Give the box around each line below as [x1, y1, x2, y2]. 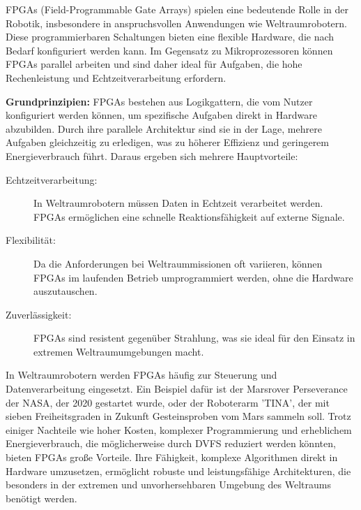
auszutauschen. [33, 284, 98, 298]
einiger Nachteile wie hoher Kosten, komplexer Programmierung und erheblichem [6, 422, 352, 437]
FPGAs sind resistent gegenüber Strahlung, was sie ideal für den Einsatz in [33, 330, 355, 345]
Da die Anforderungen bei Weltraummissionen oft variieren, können [33, 256, 323, 270]
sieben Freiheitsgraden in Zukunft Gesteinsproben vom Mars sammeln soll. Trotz [6, 409, 351, 423]
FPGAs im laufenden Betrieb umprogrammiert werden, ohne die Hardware [33, 270, 353, 284]
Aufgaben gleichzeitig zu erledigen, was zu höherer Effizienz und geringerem [6, 135, 330, 150]
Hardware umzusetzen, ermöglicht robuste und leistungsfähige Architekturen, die [6, 463, 351, 478]
